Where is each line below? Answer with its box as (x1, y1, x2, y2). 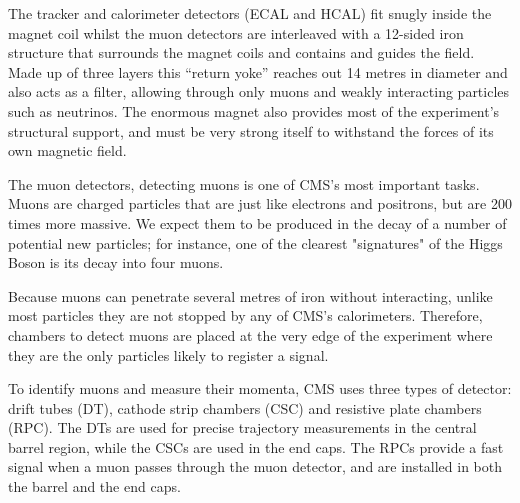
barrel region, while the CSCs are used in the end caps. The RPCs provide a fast (8, 436, 504, 457)
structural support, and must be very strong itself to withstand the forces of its (8, 120, 494, 141)
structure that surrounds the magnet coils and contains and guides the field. (8, 42, 475, 63)
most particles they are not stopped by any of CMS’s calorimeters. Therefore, (8, 305, 483, 326)
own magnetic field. (8, 140, 127, 161)
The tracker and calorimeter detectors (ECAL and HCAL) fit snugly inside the (8, 3, 492, 23)
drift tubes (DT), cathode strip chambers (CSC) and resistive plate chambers (8, 397, 482, 418)
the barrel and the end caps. (8, 476, 181, 497)
